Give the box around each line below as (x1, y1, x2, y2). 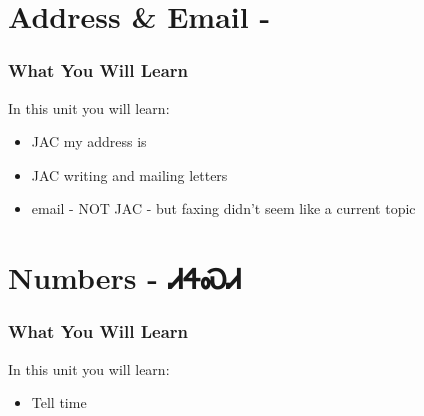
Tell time (31, 392, 87, 413)
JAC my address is (31, 131, 147, 152)
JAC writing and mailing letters (31, 164, 228, 185)
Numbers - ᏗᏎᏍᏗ (8, 257, 242, 298)
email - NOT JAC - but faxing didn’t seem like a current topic (31, 198, 416, 219)
